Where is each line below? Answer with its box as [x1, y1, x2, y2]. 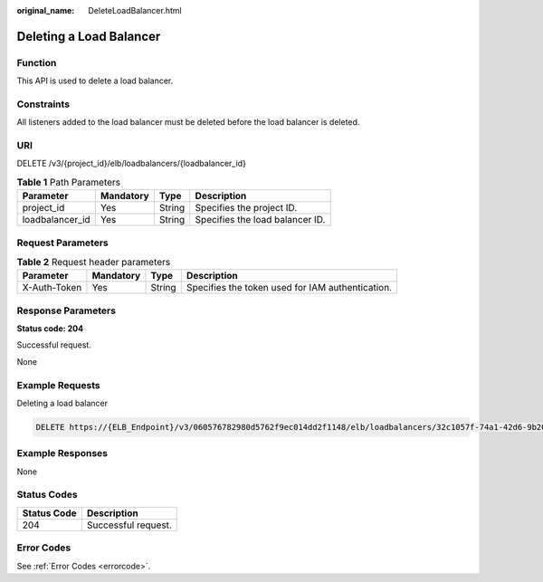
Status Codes [16, 489, 78, 501]
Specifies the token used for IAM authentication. [186, 281, 393, 294]
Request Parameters [16, 236, 109, 249]
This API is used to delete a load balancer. [16, 75, 174, 86]
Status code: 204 [16, 323, 84, 334]
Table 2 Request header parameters [16, 256, 171, 269]
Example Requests [16, 378, 100, 391]
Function [16, 56, 57, 69]
